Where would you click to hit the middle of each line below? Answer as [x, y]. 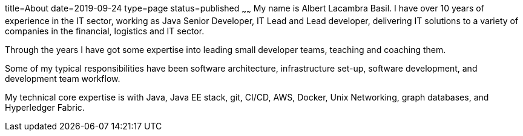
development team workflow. [63, 78]
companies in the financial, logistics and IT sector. [105, 31]
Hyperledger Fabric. [45, 107]
